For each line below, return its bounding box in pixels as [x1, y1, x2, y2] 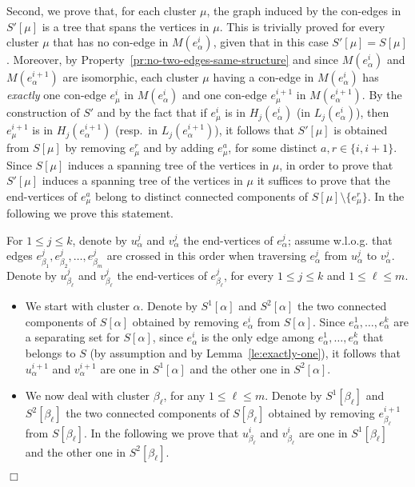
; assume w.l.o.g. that [287, 231, 393, 248]
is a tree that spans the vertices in [42, 18, 209, 34]
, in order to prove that [279, 156, 393, 173]
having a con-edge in [213, 69, 314, 86]
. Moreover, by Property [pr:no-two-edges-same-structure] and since [6, 51, 338, 68]
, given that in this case [213, 34, 329, 50]
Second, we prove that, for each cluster [6, 2, 197, 18]
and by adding [143, 139, 214, 156]
